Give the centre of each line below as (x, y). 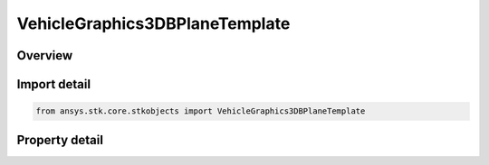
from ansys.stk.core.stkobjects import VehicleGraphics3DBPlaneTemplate (201, 111)
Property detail (60, 140)
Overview (45, 55)
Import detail (53, 84)
